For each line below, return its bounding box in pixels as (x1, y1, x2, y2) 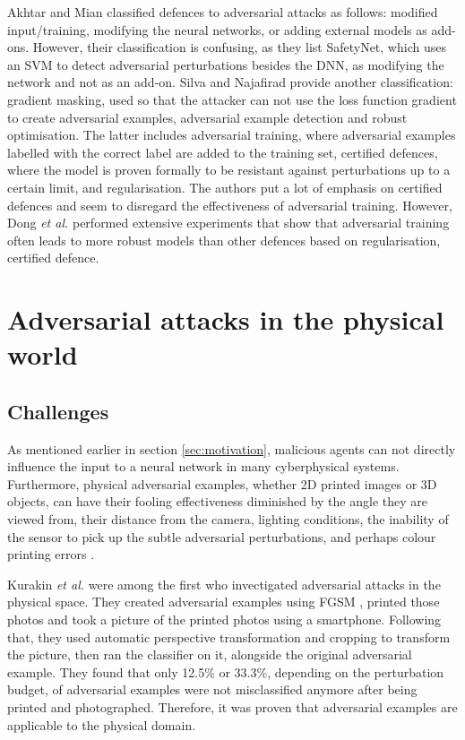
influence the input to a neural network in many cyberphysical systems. (7, 457, 400, 476)
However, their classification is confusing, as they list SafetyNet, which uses (32, 38, 446, 56)
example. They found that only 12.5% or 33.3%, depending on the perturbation (7, 662, 444, 681)
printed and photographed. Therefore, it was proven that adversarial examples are (7, 697, 458, 716)
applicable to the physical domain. (7, 715, 196, 734)
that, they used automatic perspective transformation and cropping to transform (7, 627, 451, 646)
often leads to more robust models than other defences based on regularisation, (7, 230, 441, 249)
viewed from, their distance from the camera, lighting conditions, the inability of (7, 510, 449, 529)
